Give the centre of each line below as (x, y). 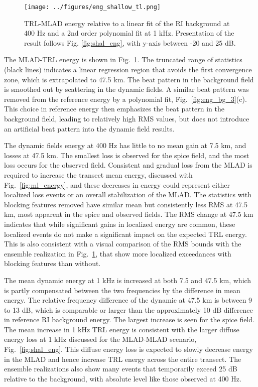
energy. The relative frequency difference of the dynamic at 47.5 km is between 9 (128, 300)
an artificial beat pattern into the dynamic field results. (89, 128)
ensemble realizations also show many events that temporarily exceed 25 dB (121, 369)
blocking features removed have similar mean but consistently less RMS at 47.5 (126, 204)
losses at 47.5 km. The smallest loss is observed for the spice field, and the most (127, 155)
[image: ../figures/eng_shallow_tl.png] (93, 7)
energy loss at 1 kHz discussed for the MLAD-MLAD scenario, (100, 339)
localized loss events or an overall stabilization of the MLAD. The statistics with (128, 195)
